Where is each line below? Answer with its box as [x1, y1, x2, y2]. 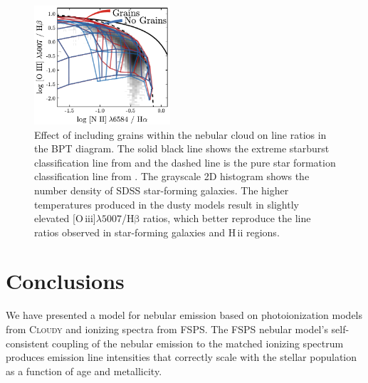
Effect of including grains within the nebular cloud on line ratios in [34, 127, 327, 142]
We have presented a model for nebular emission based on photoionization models [6, 308, 363, 322]
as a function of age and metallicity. [6, 363, 162, 378]
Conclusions [6, 266, 125, 295]
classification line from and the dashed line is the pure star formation [34, 154, 336, 169]
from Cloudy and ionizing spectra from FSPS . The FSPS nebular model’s [6, 322, 328, 336]
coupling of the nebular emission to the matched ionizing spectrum [52, 335, 344, 350]
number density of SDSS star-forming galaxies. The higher [34, 182, 289, 197]
